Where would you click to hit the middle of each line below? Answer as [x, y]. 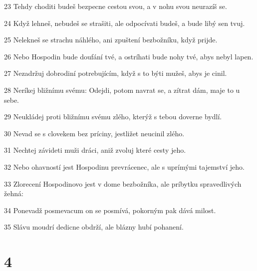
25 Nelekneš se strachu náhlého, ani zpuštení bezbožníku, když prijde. [111, 40]
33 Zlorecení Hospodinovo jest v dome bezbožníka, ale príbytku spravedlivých [123, 183]
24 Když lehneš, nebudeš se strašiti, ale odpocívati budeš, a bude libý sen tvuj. [125, 23]
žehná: [14, 193]
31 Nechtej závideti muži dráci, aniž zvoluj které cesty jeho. [95, 150]
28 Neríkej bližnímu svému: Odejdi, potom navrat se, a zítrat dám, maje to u [122, 90]
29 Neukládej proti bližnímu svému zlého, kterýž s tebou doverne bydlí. [113, 117]
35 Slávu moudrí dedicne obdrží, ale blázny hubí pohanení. [94, 227]
